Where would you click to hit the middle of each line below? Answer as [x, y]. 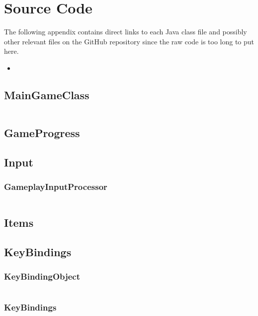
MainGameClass [47, 94]
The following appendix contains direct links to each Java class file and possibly [126, 32]
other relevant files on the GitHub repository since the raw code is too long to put [129, 41]
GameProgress [42, 133]
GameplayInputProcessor [56, 187]
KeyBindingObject [42, 276]
